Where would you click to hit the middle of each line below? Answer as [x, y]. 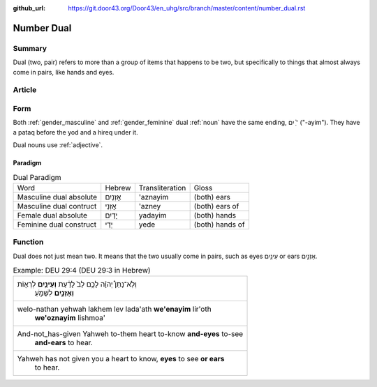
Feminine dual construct [57, 225]
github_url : [29, 8]
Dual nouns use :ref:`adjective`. [58, 145]
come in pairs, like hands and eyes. [64, 72]
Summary [30, 48]
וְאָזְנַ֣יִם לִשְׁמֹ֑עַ [54, 293]
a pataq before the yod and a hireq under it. [76, 132]
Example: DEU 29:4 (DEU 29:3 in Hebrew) [82, 271]
